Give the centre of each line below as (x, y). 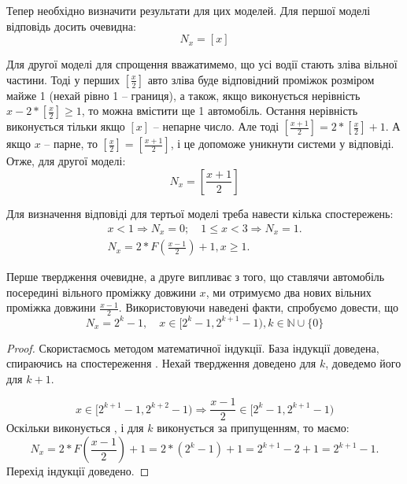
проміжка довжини (51, 307)
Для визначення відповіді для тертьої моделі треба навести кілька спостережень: (200, 213)
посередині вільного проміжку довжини (101, 292)
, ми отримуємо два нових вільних (289, 292)
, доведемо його (363, 363)
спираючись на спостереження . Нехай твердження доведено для (161, 363)
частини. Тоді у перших (63, 79)
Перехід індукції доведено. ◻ (78, 471)
